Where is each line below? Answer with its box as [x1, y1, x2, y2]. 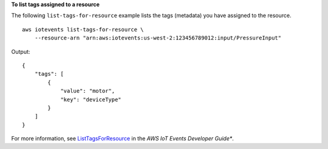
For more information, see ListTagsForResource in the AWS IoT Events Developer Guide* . [11, 135, 234, 142]
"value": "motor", [60, 88, 115, 94]
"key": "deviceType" [60, 96, 121, 103]
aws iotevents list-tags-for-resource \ [22, 26, 144, 33]
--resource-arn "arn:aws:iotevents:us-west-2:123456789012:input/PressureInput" [34, 35, 282, 42]
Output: [11, 48, 30, 55]
